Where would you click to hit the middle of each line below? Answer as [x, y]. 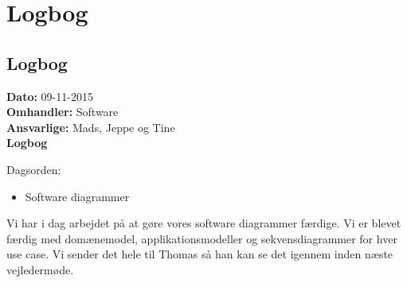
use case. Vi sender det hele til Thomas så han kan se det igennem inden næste [200, 254]
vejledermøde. [40, 269]
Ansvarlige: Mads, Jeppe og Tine [91, 127]
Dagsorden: [34, 169]
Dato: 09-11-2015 [50, 96]
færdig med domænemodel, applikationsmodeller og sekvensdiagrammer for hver [202, 238]
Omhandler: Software [63, 112]
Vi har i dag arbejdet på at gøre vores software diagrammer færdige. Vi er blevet [204, 223]
